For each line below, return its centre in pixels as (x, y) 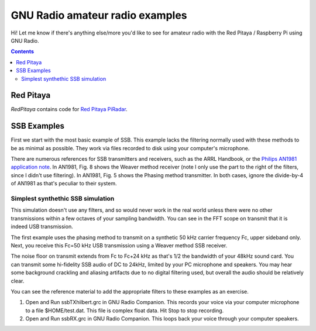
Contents (23, 51)
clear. (18, 281)
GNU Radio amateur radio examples (99, 15)
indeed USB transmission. (42, 227)
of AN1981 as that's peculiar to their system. (64, 184)
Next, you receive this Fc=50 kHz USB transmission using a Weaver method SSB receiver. (119, 245)
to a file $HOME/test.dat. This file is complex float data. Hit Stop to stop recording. (125, 311)
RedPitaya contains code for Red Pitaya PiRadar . (69, 109)
